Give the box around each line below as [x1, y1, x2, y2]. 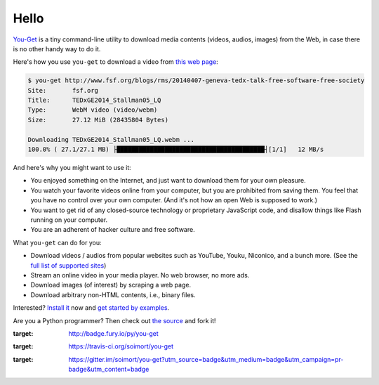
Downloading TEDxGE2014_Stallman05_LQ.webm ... [27, 136, 194, 143]
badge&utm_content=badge [68, 365, 149, 374]
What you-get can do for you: [13, 238, 102, 247]
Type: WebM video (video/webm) [27, 106, 158, 114]
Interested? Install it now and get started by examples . [13, 304, 170, 312]
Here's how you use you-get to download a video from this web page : [13, 58, 219, 66]
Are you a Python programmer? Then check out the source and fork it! [13, 316, 217, 325]
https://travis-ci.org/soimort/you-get [68, 342, 174, 351]
